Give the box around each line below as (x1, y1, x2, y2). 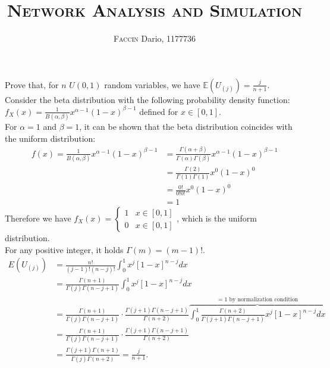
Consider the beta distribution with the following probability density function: (5, 93, 290, 105)
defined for (139, 105, 178, 117)
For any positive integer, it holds (5, 243, 124, 255)
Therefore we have (5, 212, 71, 224)
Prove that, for (5, 78, 59, 91)
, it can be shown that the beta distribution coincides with (79, 120, 293, 133)
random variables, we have (104, 78, 200, 91)
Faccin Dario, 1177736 (113, 32, 196, 45)
